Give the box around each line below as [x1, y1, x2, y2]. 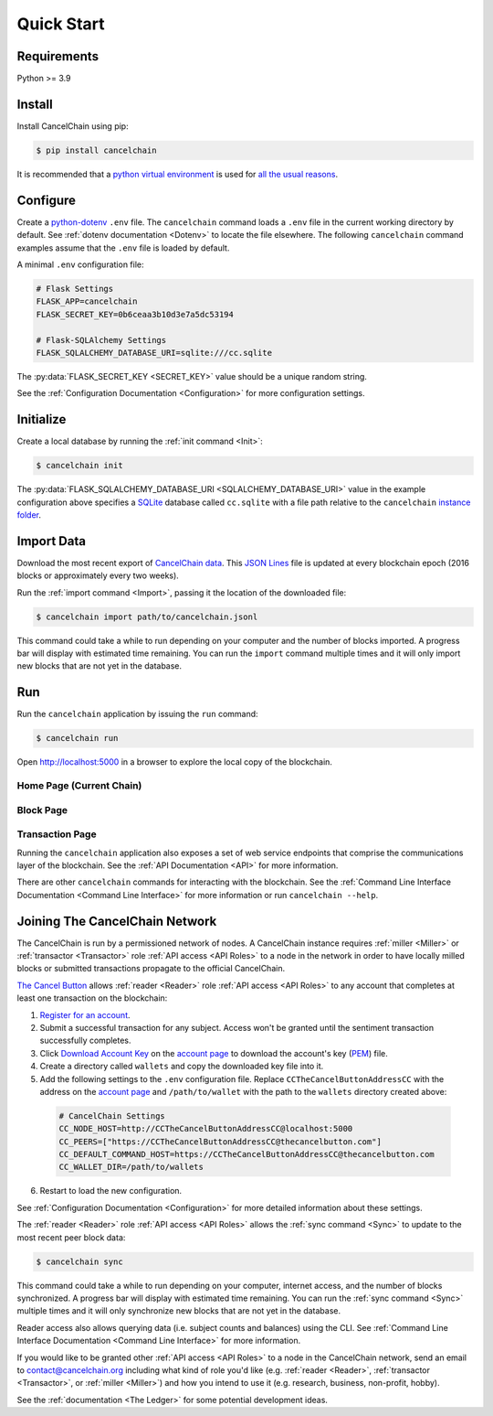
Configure [16, 192, 77, 208]
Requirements [16, 48, 100, 64]
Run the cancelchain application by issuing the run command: [16, 709, 259, 720]
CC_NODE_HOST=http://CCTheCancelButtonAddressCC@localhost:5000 [58, 1123, 353, 1134]
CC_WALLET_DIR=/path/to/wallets [58, 1162, 205, 1173]
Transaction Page [16, 828, 97, 841]
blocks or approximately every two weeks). [16, 570, 180, 581]
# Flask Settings [36, 284, 114, 294]
